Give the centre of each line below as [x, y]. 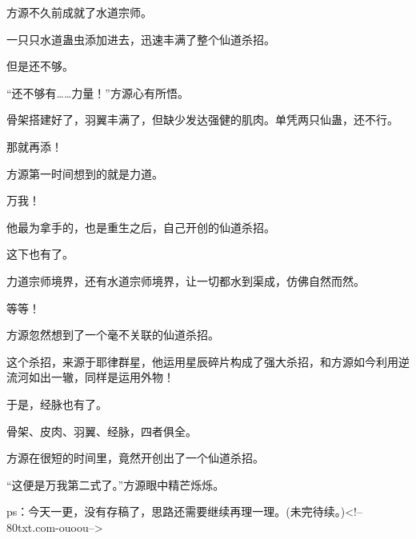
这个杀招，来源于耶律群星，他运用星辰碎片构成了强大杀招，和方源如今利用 [202, 361]
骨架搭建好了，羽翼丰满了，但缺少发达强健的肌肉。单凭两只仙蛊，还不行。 [202, 120]
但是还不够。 [40, 66]
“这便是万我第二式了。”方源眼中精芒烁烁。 [116, 484]
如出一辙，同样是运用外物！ [101, 377]
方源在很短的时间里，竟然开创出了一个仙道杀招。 [135, 458]
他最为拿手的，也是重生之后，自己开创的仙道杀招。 [141, 227]
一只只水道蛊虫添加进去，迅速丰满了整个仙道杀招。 [141, 39]
